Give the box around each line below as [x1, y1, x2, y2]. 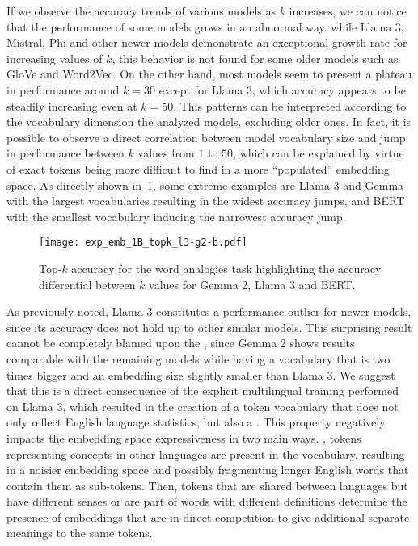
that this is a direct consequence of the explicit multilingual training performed [6, 382, 399, 399]
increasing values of [6, 49, 103, 66]
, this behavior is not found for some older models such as [112, 49, 399, 66]
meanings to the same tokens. [6, 524, 153, 541]
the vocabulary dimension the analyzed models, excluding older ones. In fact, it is [6, 113, 412, 130]
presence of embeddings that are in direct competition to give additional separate [6, 508, 410, 525]
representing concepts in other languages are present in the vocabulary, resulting [6, 445, 405, 462]
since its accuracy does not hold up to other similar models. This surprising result [6, 318, 412, 335]
